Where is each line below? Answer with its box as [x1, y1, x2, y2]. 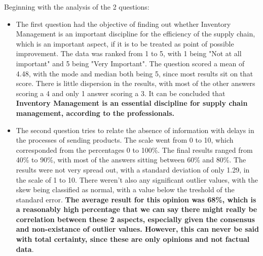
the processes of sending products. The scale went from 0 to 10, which [16, 135, 234, 145]
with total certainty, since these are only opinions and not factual [16, 234, 250, 244]
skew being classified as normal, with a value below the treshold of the [16, 184, 235, 195]
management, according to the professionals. [16, 107, 175, 118]
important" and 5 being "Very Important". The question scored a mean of [16, 58, 245, 68]
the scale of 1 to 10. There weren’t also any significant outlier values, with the [16, 174, 258, 185]
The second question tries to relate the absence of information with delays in [16, 124, 254, 135]
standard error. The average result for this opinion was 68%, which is [16, 194, 256, 204]
